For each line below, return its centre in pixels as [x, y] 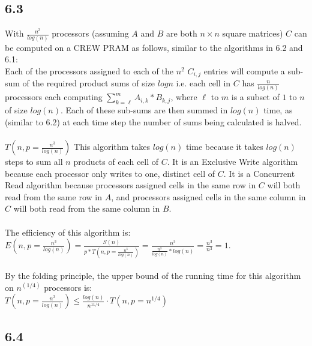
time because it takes [224, 147]
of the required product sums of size [89, 83]
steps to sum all [34, 162]
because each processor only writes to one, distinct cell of [110, 173]
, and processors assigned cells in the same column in [208, 196]
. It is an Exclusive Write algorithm [232, 162]
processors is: [68, 287]
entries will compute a [244, 70]
